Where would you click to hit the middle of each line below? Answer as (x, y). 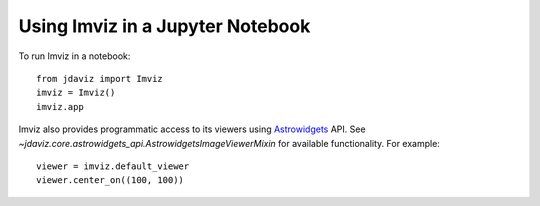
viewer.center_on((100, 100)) (110, 180)
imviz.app (60, 106)
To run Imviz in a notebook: (74, 56)
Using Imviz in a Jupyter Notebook (164, 26)
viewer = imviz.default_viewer (113, 166)
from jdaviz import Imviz (100, 78)
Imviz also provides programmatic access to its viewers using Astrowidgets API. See (192, 129)
